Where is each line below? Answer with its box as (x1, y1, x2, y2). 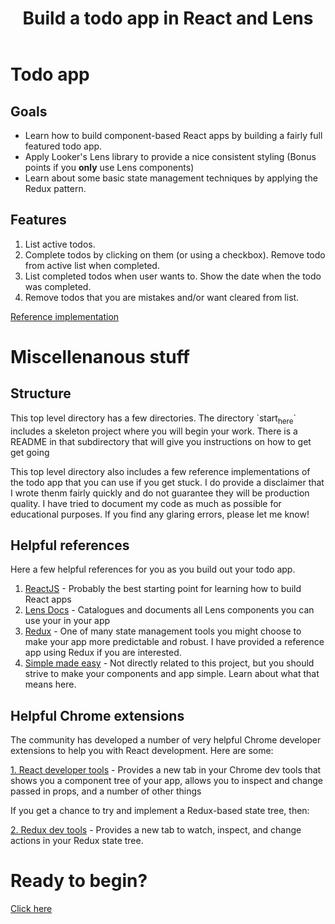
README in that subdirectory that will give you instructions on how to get (10, 435, 312, 447)
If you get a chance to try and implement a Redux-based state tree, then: (10, 805, 310, 817)
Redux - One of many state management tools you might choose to (24, 625, 302, 637)
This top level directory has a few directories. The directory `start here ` (10, 412, 297, 426)
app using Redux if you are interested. (24, 647, 182, 659)
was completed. (24, 280, 92, 292)
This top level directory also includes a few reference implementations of (10, 465, 311, 477)
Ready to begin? (10, 870, 148, 892)
